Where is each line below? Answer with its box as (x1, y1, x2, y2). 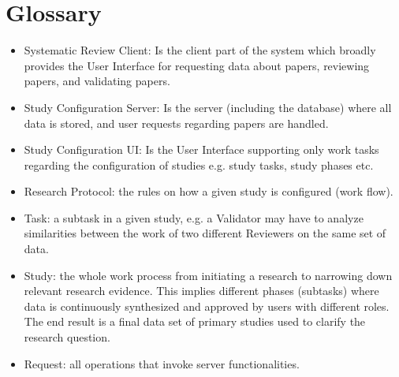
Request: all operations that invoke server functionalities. (24, 355, 300, 371)
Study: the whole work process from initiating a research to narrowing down (24, 267, 393, 283)
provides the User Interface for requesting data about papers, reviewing (24, 57, 370, 73)
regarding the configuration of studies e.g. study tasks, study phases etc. (24, 156, 374, 173)
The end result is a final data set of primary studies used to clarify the (24, 313, 366, 330)
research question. (24, 329, 110, 345)
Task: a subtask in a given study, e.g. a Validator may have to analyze (24, 209, 364, 226)
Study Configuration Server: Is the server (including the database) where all (24, 99, 392, 115)
